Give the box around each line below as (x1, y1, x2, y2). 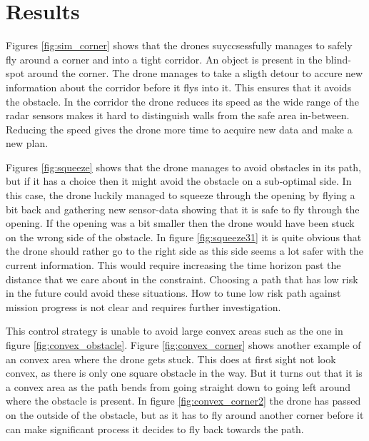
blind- (325, 51, 351, 66)
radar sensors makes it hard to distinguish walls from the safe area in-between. (6, 108, 350, 123)
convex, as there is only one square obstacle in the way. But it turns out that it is (6, 365, 363, 380)
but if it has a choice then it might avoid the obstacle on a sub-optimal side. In (6, 173, 352, 188)
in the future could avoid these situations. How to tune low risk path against (6, 285, 341, 300)
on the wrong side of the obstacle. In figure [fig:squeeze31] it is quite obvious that (6, 229, 362, 244)
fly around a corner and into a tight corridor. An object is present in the (6, 51, 323, 66)
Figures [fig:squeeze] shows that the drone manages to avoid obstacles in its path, (6, 159, 361, 174)
